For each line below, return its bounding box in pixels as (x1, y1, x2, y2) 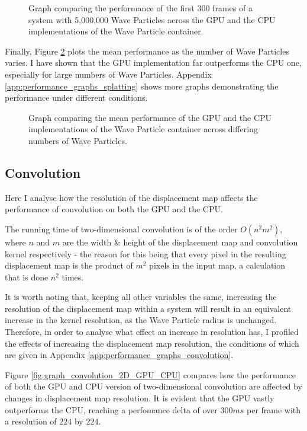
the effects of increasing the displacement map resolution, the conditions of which (5, 337, 299, 349)
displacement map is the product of (5, 259, 133, 272)
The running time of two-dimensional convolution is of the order (5, 222, 238, 235)
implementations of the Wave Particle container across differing (28, 123, 258, 135)
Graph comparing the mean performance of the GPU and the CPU (28, 111, 272, 123)
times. (62, 270, 84, 283)
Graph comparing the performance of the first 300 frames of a (28, 2, 253, 14)
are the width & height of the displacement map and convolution (62, 235, 298, 248)
